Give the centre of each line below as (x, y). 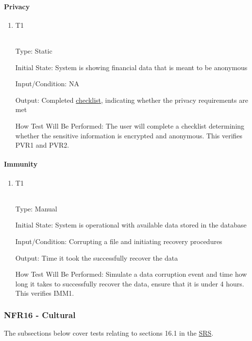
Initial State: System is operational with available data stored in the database (131, 225)
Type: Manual (36, 208)
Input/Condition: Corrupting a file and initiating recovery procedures (119, 241)
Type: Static (34, 50)
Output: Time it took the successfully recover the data (97, 257)
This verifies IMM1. (45, 293)
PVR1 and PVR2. (42, 145)
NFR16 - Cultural (40, 314)
